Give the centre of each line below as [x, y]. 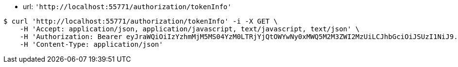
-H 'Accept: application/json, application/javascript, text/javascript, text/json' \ [190, 29]
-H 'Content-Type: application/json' [91, 44]
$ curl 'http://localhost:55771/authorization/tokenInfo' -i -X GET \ [141, 21]
